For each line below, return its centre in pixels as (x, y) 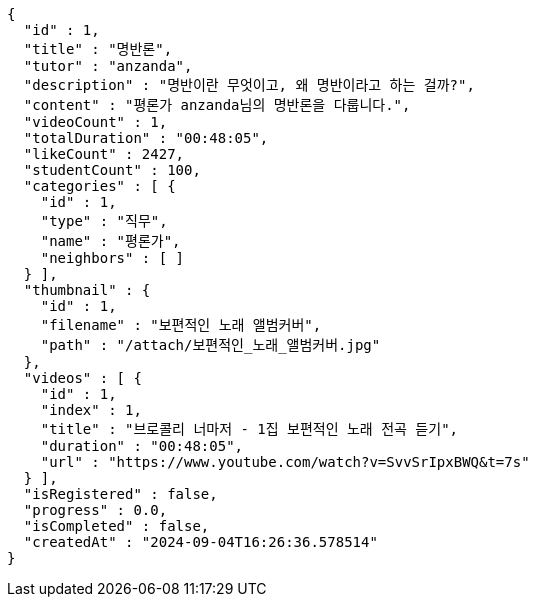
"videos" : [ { (82, 378)
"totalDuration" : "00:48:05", (146, 138)
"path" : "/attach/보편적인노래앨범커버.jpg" (210, 345)
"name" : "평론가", (110, 241)
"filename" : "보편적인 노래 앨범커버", (181, 325)
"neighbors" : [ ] (112, 258)
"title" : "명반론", (98, 49)
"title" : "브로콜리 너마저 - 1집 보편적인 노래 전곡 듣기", (249, 429)
